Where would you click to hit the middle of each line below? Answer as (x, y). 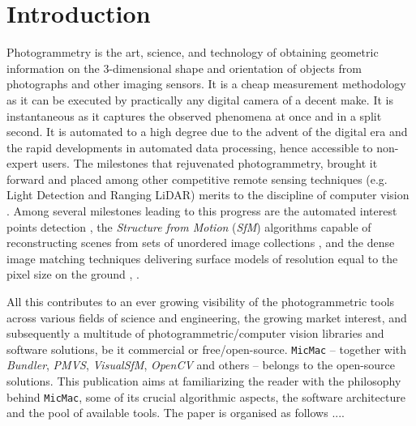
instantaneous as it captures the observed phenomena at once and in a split (194, 115)
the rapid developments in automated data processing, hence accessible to (190, 147)
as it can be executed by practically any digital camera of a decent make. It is (200, 99)
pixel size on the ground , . (73, 274)
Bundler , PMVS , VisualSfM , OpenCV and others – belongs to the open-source (201, 365)
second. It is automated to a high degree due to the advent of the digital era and (207, 132)
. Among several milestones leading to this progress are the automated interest (202, 211)
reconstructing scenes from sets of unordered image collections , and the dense (201, 243)
